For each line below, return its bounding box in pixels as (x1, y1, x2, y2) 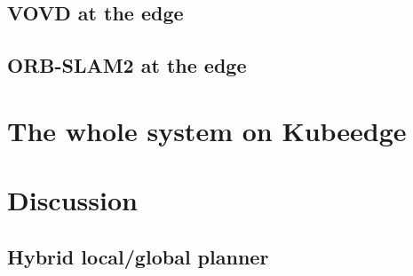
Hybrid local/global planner (7, 242, 269, 270)
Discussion (7, 182, 138, 218)
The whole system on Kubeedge (7, 112, 407, 148)
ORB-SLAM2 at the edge (7, 51, 247, 79)
